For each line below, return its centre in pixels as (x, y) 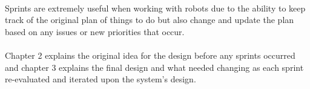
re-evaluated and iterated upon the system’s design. (101, 79)
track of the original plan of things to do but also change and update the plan (150, 20)
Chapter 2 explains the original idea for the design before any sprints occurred (150, 55)
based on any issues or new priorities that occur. (95, 31)
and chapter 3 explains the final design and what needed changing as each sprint (154, 67)
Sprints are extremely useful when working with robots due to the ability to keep (155, 8)
